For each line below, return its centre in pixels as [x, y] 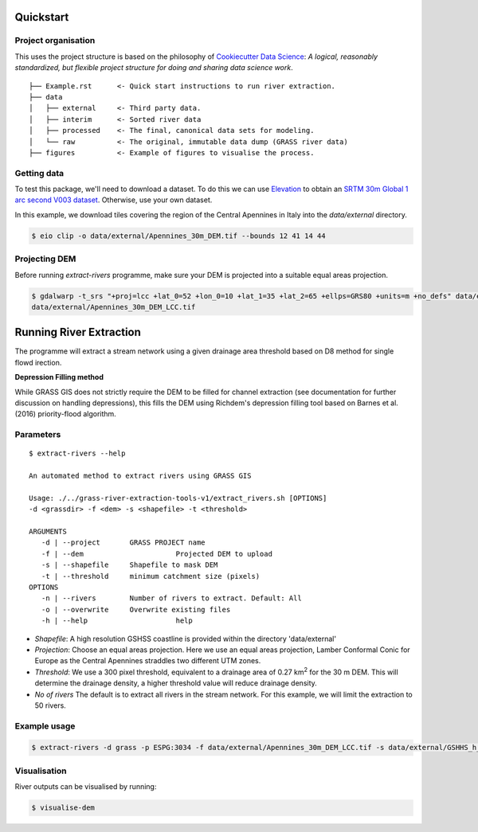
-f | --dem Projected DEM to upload [157, 554]
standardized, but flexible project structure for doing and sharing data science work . [154, 68]
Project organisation [55, 41]
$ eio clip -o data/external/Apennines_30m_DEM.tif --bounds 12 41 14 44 [178, 236]
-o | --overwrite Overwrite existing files [136, 609]
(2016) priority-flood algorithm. [66, 414]
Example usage [45, 726]
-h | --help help [117, 621]
